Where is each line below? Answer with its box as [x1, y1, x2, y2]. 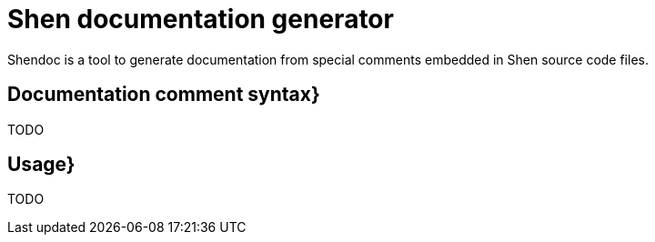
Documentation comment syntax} [7, 83, 320, 106]
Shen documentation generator [7, 4, 394, 35]
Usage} [7, 153, 76, 176]
